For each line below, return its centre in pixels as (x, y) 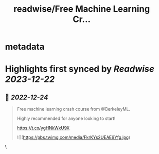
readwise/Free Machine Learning (82, 9)
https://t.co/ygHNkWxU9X (43, 128)
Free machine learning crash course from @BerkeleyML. (73, 109)
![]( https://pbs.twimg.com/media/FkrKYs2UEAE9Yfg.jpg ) (73, 137)
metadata (25, 47)
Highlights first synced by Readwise (80, 69)
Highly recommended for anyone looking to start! (66, 118)
